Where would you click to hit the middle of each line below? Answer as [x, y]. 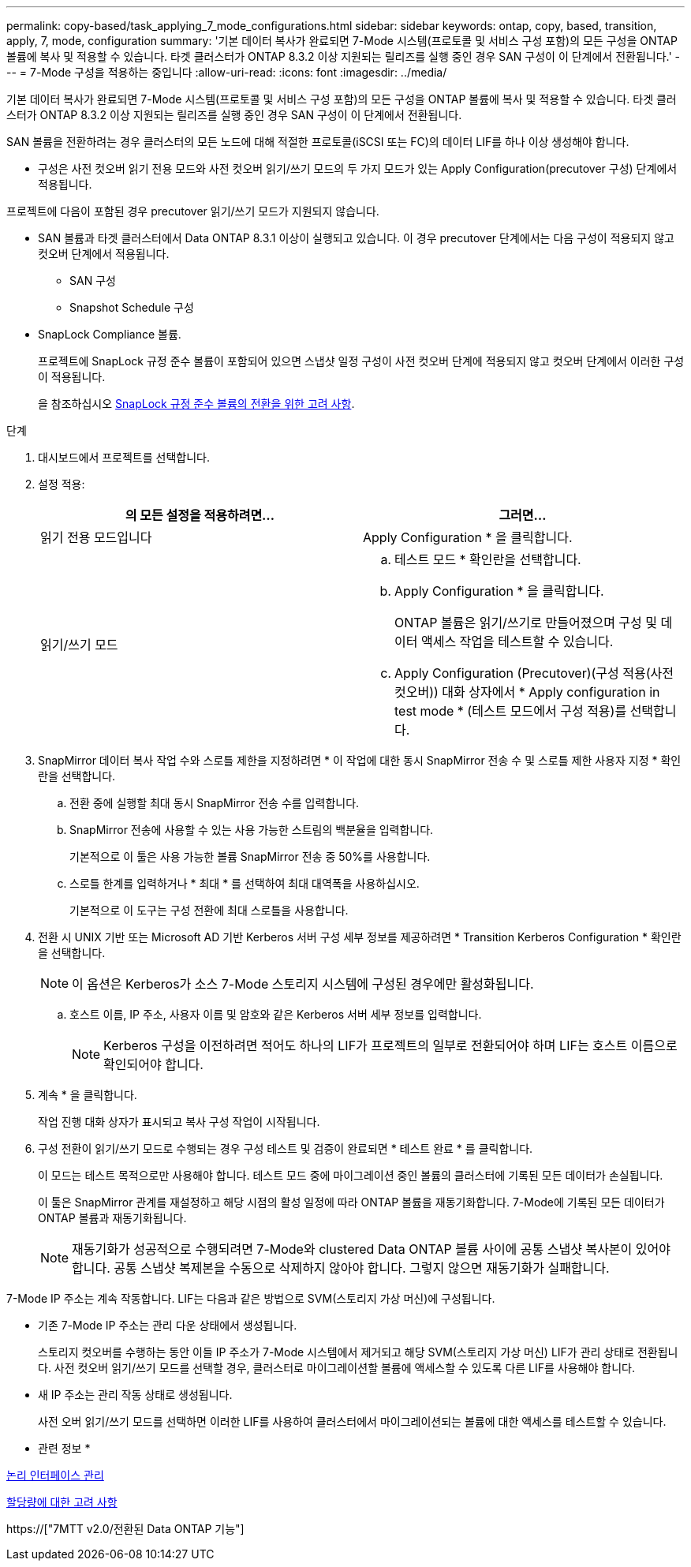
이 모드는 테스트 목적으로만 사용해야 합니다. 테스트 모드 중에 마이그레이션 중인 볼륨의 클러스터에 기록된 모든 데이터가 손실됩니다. [351, 1175]
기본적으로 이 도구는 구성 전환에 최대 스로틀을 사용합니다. [209, 910]
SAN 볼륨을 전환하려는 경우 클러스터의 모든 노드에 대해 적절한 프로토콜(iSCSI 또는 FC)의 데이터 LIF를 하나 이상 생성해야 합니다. [318, 142]
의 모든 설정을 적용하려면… [200, 515]
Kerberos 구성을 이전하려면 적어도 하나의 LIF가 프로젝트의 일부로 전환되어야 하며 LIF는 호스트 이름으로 [390, 1045]
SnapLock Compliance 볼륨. [110, 334]
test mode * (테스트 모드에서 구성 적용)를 [511, 711]
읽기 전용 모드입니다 [96, 537]
